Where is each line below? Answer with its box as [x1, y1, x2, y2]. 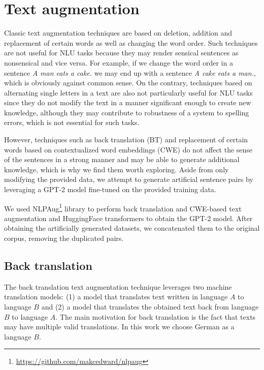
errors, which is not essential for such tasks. [4, 117, 140, 128]
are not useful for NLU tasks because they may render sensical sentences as [4, 47, 239, 58]
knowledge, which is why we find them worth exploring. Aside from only [4, 164, 229, 174]
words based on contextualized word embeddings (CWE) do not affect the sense [4, 144, 253, 155]
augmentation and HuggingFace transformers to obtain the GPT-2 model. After [4, 212, 253, 223]
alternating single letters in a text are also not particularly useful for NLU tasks [4, 87, 253, 98]
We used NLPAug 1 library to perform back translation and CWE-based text [4, 201, 242, 213]
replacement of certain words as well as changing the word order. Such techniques [4, 37, 258, 48]
